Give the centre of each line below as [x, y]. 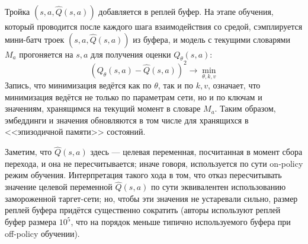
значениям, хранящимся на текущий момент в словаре [103, 108]
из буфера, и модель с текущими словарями [211, 39]
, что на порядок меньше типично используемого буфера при [181, 222]
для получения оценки [131, 54]
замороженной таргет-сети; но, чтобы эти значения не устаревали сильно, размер [151, 198]
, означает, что [234, 85]
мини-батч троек [35, 39]
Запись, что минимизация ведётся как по [78, 85]
